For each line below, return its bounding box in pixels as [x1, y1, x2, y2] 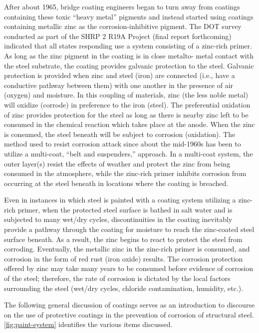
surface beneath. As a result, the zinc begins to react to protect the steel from [4, 233, 243, 244]
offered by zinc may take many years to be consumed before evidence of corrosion [4, 263, 253, 273]
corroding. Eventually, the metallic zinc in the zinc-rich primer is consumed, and [4, 243, 250, 254]
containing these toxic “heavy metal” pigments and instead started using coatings [4, 11, 254, 21]
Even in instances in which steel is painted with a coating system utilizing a [4, 194, 236, 205]
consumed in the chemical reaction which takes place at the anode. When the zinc [4, 119, 255, 129]
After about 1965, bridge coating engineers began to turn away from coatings [4, 1, 240, 11]
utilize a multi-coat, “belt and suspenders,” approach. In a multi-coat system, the [4, 148, 253, 158]
